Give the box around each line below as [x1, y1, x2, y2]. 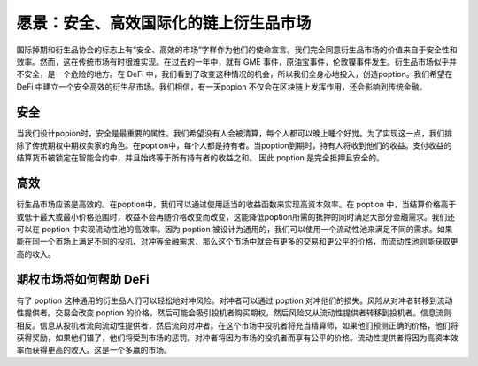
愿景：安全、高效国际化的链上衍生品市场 [16, 13, 312, 33]
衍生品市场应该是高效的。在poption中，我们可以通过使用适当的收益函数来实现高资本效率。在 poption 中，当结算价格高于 [16, 199, 457, 210]
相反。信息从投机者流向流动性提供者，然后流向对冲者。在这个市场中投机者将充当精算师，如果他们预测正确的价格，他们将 [16, 320, 459, 331]
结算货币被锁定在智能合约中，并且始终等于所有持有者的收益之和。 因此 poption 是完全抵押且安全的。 [16, 152, 384, 163]
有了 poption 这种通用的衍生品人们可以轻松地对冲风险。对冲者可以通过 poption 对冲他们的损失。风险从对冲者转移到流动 [16, 295, 453, 306]
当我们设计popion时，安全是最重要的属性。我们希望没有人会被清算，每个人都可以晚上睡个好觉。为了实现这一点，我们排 [16, 128, 453, 138]
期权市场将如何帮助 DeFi [16, 271, 150, 287]
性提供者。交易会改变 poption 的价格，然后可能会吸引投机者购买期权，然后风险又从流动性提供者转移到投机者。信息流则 [16, 308, 452, 318]
